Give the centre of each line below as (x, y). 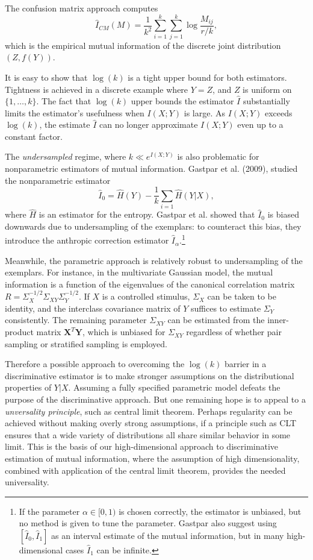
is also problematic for (218, 156)
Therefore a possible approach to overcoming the (95, 364)
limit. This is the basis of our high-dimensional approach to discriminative (142, 446)
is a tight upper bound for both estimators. (207, 77)
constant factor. (34, 136)
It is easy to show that (46, 77)
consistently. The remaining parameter (76, 320)
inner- (278, 320)
